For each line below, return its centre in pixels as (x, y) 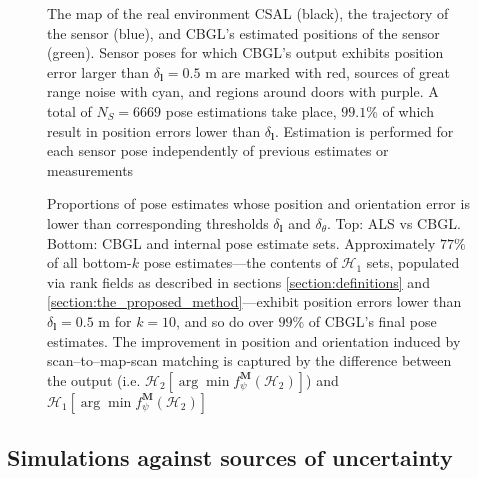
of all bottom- (89, 262)
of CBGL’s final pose (372, 320)
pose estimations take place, (251, 110)
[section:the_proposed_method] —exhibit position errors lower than (254, 301)
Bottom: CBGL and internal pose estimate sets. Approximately (241, 242)
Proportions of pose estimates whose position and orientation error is (258, 203)
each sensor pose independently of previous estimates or (218, 150)
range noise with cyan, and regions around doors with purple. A (243, 91)
